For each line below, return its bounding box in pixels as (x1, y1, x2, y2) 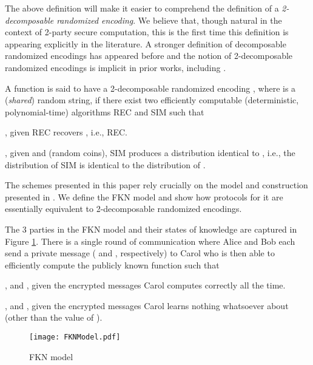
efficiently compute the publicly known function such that (5, 258, 220, 271)
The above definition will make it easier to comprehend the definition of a (5, 2, 279, 14)
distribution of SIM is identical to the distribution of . (5, 158, 206, 171)
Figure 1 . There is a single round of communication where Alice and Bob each (5, 234, 295, 247)
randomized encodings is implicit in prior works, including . (5, 61, 226, 73)
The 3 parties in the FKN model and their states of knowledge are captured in (5, 222, 297, 235)
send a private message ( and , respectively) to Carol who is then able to (5, 247, 275, 259)
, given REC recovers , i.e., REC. (5, 126, 127, 138)
